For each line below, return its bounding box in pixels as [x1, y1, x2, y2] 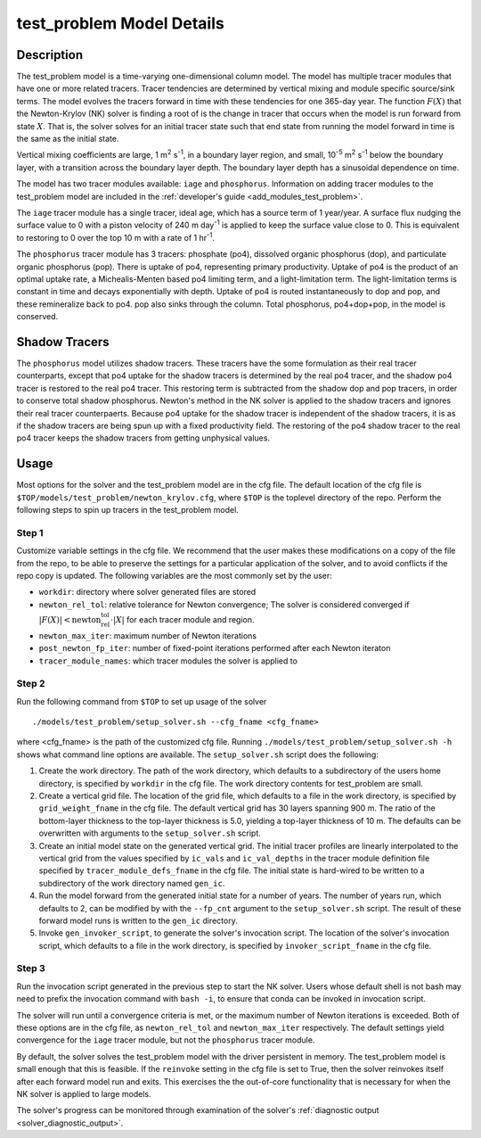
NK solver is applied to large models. [16, 1088, 151, 1099]
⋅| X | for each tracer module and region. [110, 614, 255, 624]
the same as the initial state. [16, 134, 119, 144]
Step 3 [16, 962, 46, 975]
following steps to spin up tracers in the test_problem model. [16, 505, 240, 515]
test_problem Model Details [16, 13, 224, 33]
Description [16, 47, 84, 62]
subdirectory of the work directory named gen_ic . [38, 878, 225, 888]
